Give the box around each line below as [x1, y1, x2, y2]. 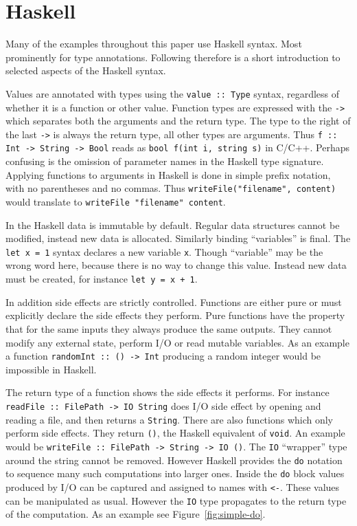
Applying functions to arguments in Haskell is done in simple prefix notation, [5, 167, 331, 182]
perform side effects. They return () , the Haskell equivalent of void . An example [5, 426, 345, 440]
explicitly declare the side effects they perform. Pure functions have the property [5, 308, 345, 322]
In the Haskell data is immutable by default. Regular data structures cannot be [5, 217, 340, 232]
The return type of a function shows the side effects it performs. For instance [5, 385, 330, 399]
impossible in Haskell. [5, 362, 97, 376]
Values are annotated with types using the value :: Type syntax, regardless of [5, 86, 340, 100]
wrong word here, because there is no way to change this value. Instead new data [5, 258, 347, 272]
